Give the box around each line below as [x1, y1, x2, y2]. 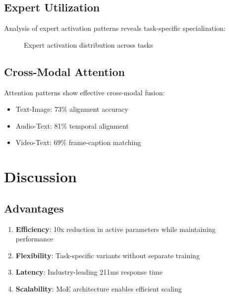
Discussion [4, 166, 77, 187]
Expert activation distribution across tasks [24, 39, 153, 50]
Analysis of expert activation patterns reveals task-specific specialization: [4, 23, 226, 33]
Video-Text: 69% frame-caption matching [15, 137, 141, 148]
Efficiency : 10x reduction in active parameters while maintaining [15, 223, 216, 234]
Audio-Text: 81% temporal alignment [15, 120, 129, 131]
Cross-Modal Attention [4, 64, 125, 79]
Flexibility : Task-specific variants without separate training [15, 250, 200, 260]
